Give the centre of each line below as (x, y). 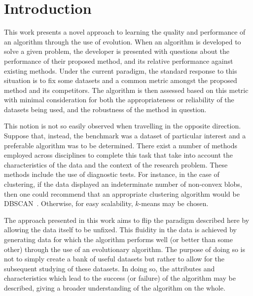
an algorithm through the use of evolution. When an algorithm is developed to (123, 41)
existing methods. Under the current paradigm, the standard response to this (121, 70)
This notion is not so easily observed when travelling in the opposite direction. (123, 126)
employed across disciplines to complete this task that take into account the (119, 155)
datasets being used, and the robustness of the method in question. (105, 109)
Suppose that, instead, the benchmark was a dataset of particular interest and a (125, 136)
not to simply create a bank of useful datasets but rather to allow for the (114, 259)
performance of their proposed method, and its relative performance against (119, 61)
